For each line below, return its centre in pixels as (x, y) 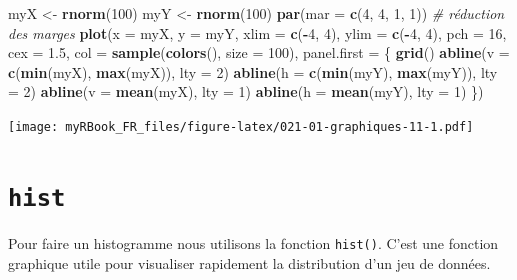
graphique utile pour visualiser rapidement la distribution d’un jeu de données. (249, 262)
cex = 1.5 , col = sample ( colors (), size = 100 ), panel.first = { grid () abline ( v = (259, 52)
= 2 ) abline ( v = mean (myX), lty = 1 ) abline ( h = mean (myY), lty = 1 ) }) (246, 91)
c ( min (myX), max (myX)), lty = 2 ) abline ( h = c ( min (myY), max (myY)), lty (253, 71)
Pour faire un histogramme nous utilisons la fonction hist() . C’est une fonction (253, 242)
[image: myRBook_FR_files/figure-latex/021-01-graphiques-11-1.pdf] (241, 126)
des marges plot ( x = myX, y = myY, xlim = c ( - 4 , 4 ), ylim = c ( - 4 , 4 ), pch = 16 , (257, 32)
